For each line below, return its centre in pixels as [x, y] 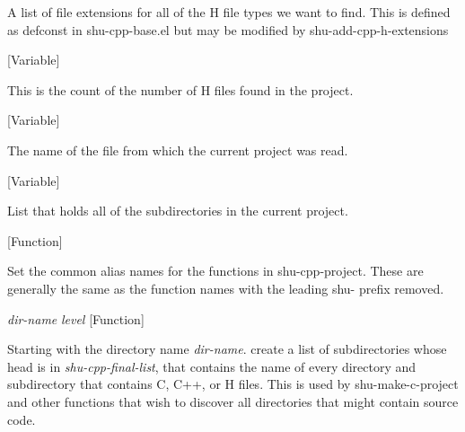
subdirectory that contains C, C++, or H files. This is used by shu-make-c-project [233, 384]
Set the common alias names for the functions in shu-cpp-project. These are [215, 271]
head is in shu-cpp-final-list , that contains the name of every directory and [212, 366]
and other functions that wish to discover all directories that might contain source [233, 401]
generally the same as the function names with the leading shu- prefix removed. [226, 288]
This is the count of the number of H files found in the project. [180, 89]
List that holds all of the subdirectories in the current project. [178, 211]
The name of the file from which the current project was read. [178, 150]
